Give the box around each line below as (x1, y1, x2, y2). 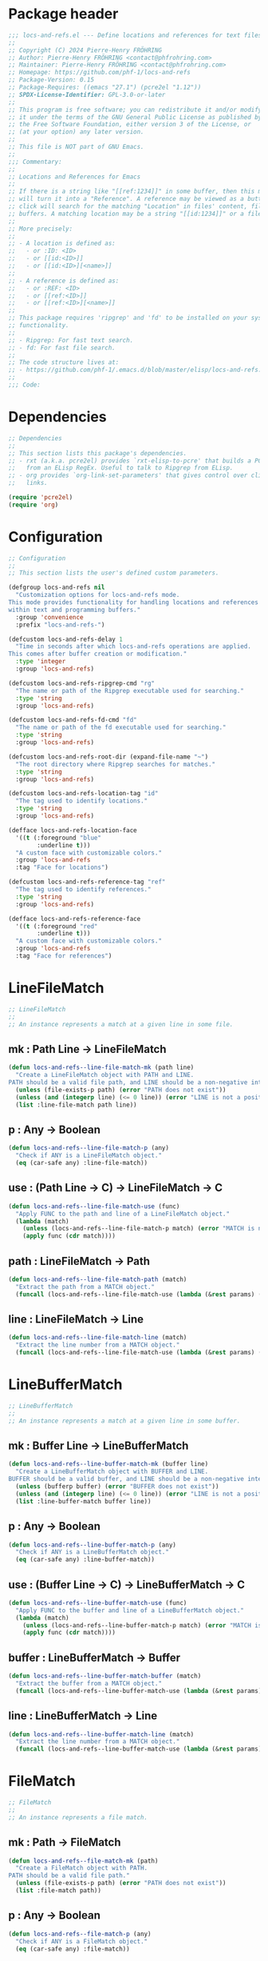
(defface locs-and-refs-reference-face (8, 914, 141, 922)
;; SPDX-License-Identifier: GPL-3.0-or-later (8, 90, 166, 98)
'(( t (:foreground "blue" (15, 834, 102, 842)
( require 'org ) (8, 501, 59, 509)
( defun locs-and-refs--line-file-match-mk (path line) (8, 1063, 195, 1072)
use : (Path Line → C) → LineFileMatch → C (8, 1181, 223, 1195)
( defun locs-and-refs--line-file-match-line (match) (8, 1334, 187, 1342)
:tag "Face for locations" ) (15, 863, 109, 872)
